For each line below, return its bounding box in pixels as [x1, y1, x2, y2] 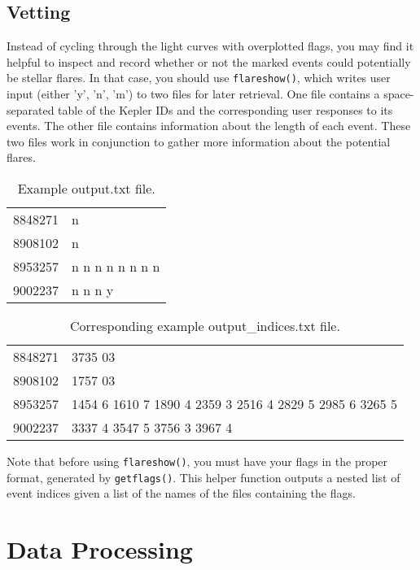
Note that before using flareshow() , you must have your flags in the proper [7, 453, 388, 470]
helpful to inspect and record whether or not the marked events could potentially [7, 53, 411, 70]
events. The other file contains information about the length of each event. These [7, 117, 411, 134]
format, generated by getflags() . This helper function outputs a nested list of [7, 468, 400, 485]
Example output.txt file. [17, 179, 155, 198]
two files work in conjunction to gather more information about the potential [7, 133, 391, 150]
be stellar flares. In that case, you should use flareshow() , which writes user [7, 69, 391, 86]
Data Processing [7, 533, 193, 566]
